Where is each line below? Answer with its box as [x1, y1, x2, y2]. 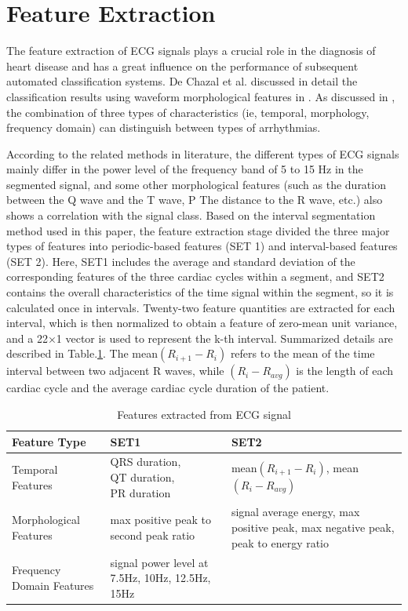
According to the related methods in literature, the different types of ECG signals [6, 145, 399, 162]
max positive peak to [110, 511, 211, 528]
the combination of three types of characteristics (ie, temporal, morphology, [6, 104, 370, 120]
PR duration [110, 484, 171, 500]
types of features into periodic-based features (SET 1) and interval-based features [6, 238, 398, 254]
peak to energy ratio [231, 534, 330, 551]
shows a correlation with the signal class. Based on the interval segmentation [6, 207, 376, 224]
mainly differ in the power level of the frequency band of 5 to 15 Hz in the [6, 161, 363, 177]
